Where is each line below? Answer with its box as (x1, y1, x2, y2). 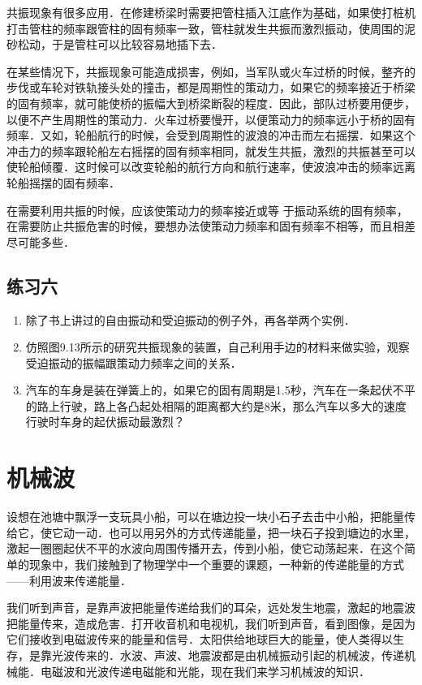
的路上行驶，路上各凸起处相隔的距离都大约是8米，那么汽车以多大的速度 (25, 397, 407, 414)
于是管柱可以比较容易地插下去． (51, 36, 222, 53)
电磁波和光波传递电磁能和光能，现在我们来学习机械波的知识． (40, 662, 370, 679)
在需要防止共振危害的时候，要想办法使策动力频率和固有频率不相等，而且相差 (6, 218, 416, 235)
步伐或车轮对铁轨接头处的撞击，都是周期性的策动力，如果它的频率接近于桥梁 (6, 79, 416, 96)
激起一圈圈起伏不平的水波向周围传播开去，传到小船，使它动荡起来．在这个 (6, 540, 404, 557)
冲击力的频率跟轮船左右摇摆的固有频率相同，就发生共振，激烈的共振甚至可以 (6, 142, 416, 159)
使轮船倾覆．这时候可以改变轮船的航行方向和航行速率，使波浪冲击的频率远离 (6, 158, 416, 175)
